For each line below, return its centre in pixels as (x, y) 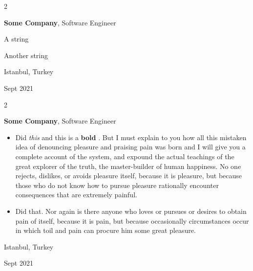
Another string (26, 55)
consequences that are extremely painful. (76, 195)
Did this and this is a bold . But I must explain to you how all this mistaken (131, 137)
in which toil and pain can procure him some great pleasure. (105, 230)
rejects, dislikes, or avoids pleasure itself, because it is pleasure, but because (129, 176)
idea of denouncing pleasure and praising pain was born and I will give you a (130, 147)
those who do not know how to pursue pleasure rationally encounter (117, 185)
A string (16, 39)
